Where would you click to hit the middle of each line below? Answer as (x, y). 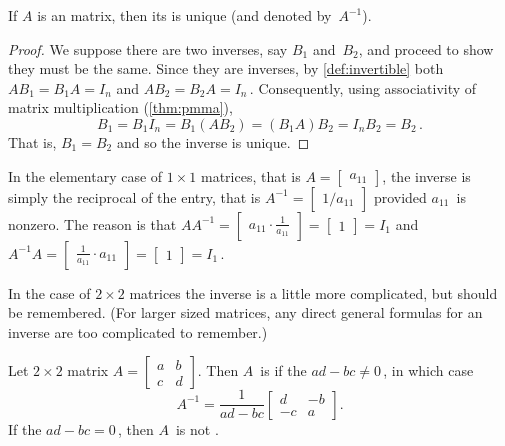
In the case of (49, 292)
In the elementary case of (85, 175)
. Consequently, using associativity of (363, 87)
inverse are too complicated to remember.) (138, 331)
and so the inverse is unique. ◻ (213, 141)
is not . (197, 428)
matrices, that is (250, 175)
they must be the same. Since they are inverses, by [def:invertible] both (226, 68)
